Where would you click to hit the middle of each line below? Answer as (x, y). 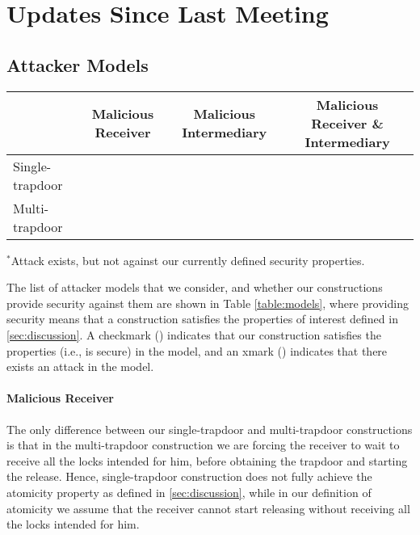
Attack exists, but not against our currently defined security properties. (188, 260)
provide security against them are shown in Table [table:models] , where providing (208, 303)
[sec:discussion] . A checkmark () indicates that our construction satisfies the (194, 334)
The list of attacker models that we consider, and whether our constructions (195, 287)
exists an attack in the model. (80, 366)
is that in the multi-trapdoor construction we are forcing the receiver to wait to (203, 445)
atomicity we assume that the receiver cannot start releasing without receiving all (208, 508)
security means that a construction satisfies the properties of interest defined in (202, 319)
